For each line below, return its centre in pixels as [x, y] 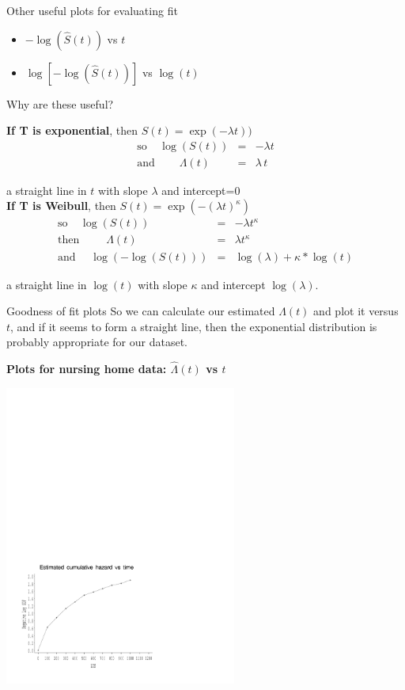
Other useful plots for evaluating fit [92, 10]
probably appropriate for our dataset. [97, 342]
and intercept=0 [201, 190]
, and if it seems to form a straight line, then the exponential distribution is [194, 326]
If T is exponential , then [72, 130]
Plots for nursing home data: [87, 369]
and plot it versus [356, 311]
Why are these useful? [60, 103]
